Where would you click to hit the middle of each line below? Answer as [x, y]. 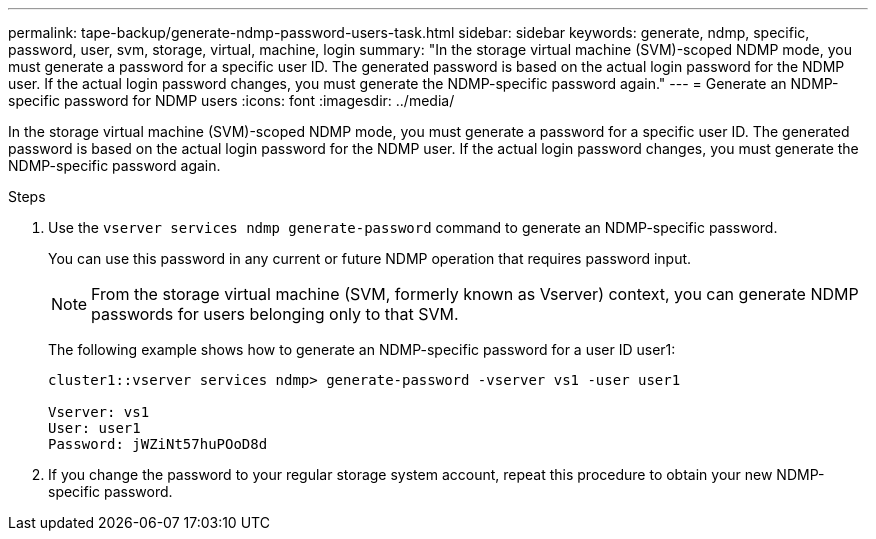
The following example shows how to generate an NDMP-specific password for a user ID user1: [362, 349]
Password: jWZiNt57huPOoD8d [158, 444]
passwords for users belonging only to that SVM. [275, 314]
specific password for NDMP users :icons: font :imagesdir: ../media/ [231, 100]
